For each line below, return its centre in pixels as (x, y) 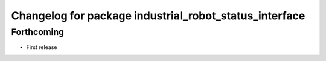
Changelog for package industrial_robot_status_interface (158, 16)
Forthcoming (38, 32)
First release (42, 47)
